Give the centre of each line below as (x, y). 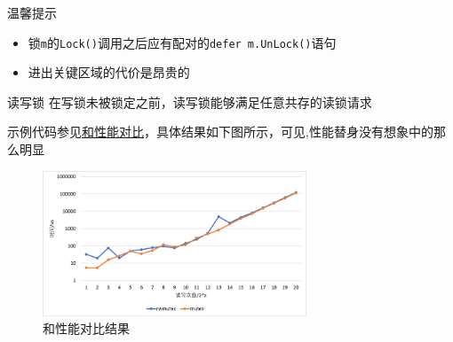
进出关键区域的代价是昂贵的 (109, 72)
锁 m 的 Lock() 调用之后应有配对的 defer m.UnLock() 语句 (182, 42)
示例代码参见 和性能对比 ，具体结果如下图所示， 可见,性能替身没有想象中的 (220, 132)
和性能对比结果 (86, 328)
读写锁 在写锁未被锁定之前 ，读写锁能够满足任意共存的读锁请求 (190, 101)
